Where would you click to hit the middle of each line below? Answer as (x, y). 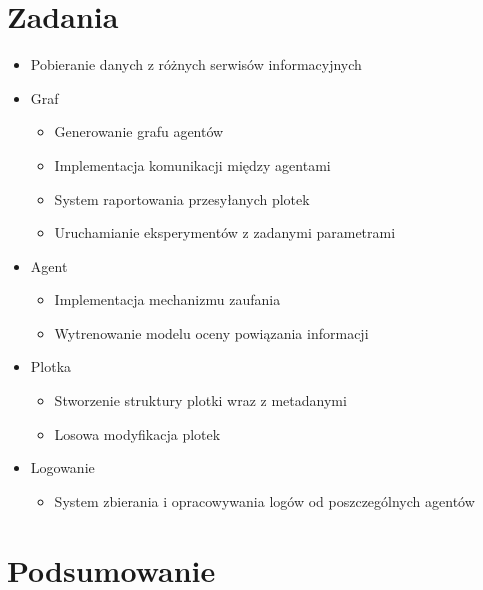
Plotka (51, 366)
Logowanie (62, 467)
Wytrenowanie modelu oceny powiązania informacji (211, 332)
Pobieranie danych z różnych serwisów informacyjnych (196, 64)
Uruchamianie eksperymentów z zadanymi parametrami (225, 232)
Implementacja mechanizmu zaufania (167, 299)
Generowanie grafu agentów (139, 131)
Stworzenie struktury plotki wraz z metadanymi (200, 400)
